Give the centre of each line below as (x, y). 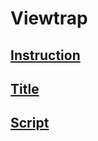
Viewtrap (49, 18)
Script (30, 123)
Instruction (45, 55)
